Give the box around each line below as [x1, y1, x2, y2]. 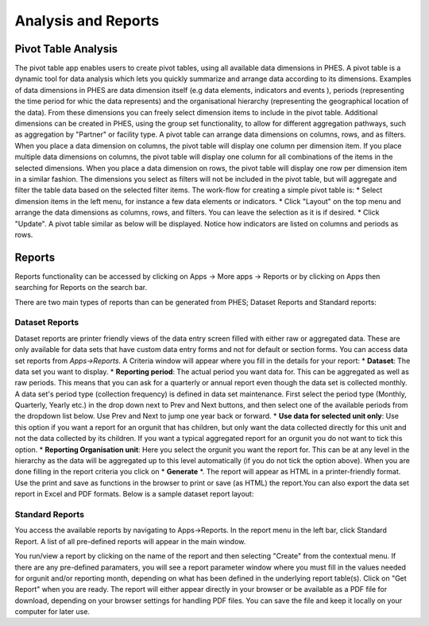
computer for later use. [14, 607, 91, 616]
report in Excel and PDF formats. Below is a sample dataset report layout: [14, 489, 254, 499]
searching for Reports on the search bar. [14, 283, 147, 292]
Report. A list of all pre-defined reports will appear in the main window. [14, 536, 246, 546]
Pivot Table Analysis [14, 42, 118, 56]
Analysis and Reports [14, 12, 160, 29]
